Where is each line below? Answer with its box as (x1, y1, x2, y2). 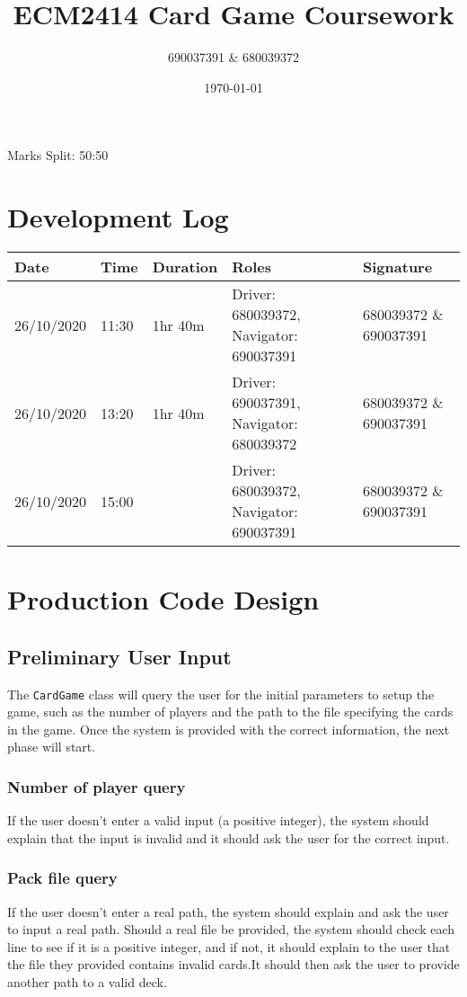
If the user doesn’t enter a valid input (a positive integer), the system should (7, 811, 429, 830)
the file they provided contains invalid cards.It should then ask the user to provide (7, 955, 460, 974)
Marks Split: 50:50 (7, 146, 109, 165)
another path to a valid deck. (7, 973, 167, 992)
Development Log (7, 199, 229, 236)
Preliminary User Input (7, 642, 232, 670)
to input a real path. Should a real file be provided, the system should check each (7, 920, 455, 939)
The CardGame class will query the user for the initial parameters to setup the (7, 684, 435, 703)
